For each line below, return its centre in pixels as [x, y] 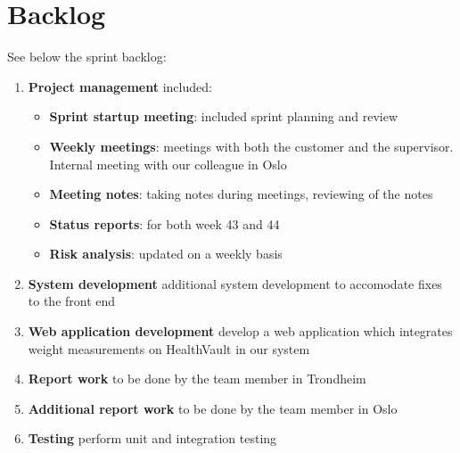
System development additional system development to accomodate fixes [235, 283]
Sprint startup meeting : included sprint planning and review [224, 116]
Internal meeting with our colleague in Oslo [168, 164]
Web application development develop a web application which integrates [240, 331]
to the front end [72, 301]
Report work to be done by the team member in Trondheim [197, 379]
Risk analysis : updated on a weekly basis [166, 254]
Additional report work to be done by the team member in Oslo [213, 408]
